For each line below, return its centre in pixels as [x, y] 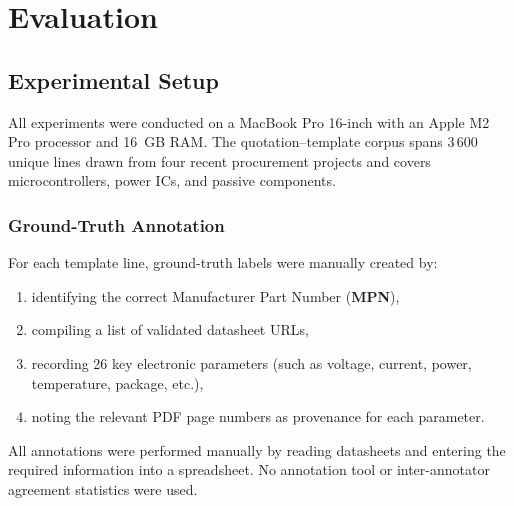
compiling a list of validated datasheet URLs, [170, 329]
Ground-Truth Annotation [116, 224]
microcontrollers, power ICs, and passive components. [172, 180]
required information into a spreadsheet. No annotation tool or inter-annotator [249, 469]
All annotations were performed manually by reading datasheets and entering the [257, 449]
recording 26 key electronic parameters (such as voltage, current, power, [251, 362]
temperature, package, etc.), [117, 382]
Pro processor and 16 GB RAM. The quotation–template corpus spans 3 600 [243, 141]
